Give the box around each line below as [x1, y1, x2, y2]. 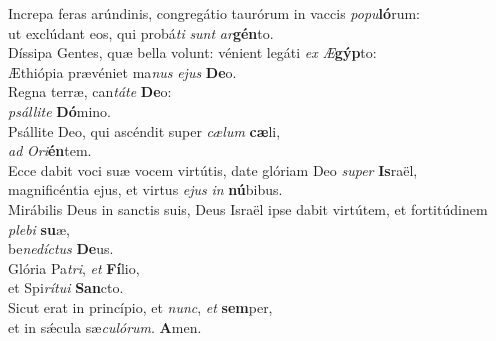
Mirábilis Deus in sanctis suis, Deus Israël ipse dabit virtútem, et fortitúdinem [8, 198, 488, 219]
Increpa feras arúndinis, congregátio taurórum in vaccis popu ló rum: [8, 3, 420, 23]
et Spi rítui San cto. [8, 277, 124, 298]
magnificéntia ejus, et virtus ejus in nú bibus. [8, 179, 283, 200]
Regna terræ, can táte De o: [8, 81, 172, 102]
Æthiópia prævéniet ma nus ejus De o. [8, 61, 237, 82]
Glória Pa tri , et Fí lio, [8, 257, 140, 278]
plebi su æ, [8, 218, 70, 239]
